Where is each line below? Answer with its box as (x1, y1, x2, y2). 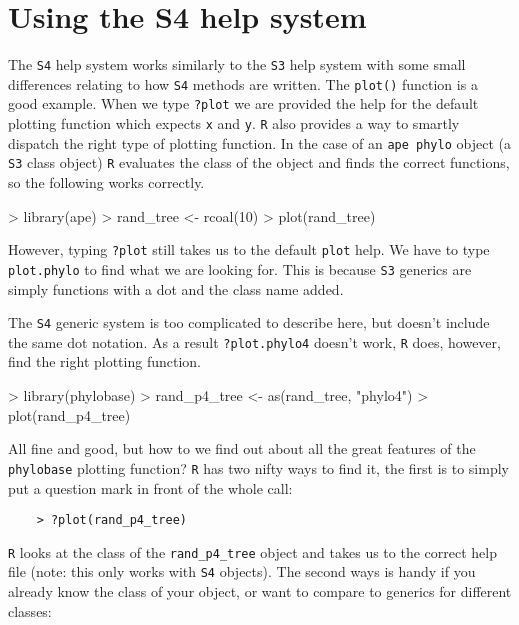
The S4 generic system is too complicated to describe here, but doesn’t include (8, 312, 490, 333)
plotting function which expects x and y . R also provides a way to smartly (8, 113, 460, 134)
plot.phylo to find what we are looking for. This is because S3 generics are (8, 258, 472, 279)
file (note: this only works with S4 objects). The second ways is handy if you (8, 561, 476, 582)
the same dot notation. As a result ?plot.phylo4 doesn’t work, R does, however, (8, 331, 501, 352)
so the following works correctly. (8, 172, 205, 193)
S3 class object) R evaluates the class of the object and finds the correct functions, (8, 152, 510, 173)
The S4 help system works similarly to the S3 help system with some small (8, 54, 466, 75)
